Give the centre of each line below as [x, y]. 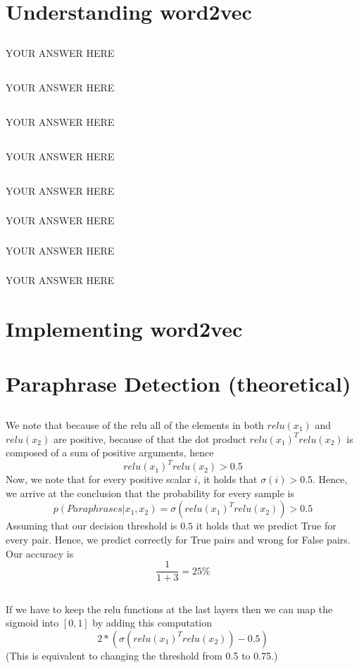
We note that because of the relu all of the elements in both [135, 424]
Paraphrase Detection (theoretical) [178, 384]
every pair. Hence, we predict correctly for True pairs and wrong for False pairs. [178, 540]
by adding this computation [152, 623]
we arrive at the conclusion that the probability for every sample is [150, 493]
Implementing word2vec [124, 329]
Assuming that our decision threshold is [92, 526]
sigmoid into [32, 623]
